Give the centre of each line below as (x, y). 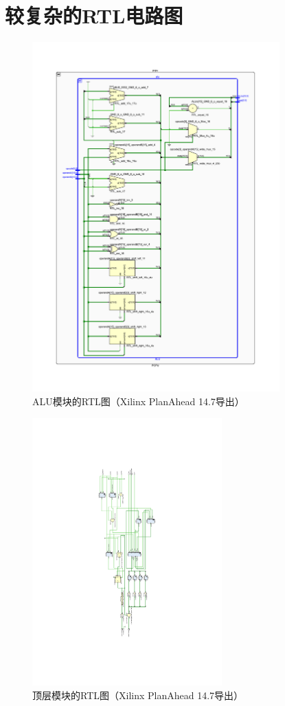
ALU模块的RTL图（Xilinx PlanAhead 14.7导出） (138, 401)
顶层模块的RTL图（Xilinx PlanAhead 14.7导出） (138, 695)
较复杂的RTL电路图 (94, 15)
